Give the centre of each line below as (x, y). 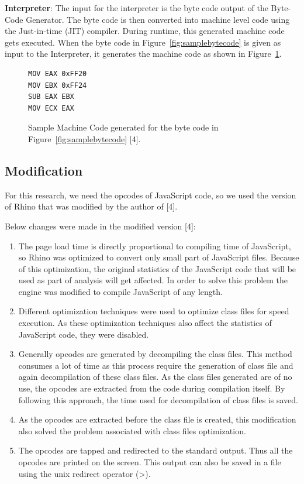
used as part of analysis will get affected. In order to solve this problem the (153, 280)
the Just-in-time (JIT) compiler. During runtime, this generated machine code (145, 31)
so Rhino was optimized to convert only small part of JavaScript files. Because (159, 257)
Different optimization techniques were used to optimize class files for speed (154, 311)
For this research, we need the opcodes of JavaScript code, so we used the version (151, 195)
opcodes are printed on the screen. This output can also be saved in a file (150, 462)
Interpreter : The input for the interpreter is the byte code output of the (137, 8)
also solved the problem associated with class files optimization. (132, 430)
